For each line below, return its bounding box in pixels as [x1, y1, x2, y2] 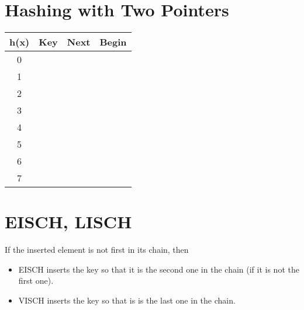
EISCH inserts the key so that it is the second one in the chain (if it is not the [18, 263, 299, 275]
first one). [18, 274, 54, 287]
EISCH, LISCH [5, 210, 132, 234]
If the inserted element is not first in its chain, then [5, 243, 189, 256]
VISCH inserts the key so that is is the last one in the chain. [18, 294, 236, 306]
